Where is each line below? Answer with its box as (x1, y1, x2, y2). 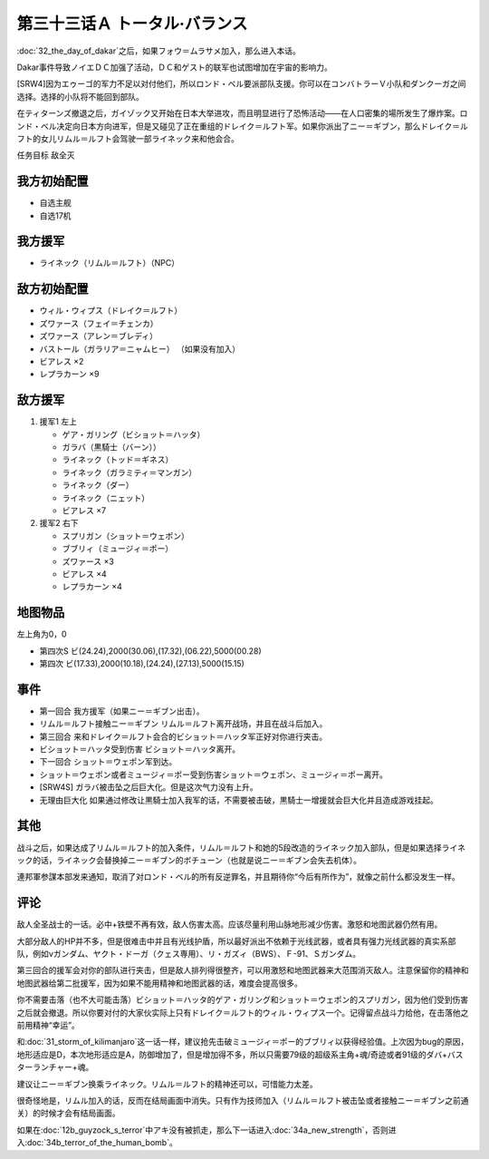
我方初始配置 (16, 173, 89, 190)
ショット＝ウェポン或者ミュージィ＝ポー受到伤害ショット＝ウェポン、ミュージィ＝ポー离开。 (39, 769, 388, 780)
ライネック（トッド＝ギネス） (62, 454, 174, 465)
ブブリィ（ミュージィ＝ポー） (62, 543, 174, 554)
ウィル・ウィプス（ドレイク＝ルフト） (39, 305, 183, 317)
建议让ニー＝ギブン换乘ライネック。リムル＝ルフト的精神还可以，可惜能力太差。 (16, 1078, 318, 1089)
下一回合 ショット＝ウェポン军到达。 (39, 756, 177, 767)
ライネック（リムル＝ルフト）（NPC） (39, 258, 180, 268)
